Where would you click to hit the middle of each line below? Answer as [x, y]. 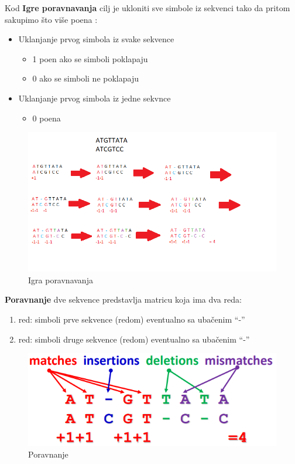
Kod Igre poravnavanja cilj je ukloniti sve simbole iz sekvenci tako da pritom [147, 8]
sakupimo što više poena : [51, 19]
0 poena [47, 118]
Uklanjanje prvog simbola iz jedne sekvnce [95, 98]
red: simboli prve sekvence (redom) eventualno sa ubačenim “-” [132, 319]
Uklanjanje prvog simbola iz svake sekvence [96, 39]
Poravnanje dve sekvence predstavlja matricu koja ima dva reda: [123, 299]
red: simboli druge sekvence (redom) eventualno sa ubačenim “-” [134, 339]
